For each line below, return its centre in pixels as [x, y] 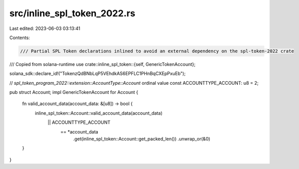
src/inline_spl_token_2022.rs [72, 13]
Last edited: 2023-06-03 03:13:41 [45, 28]
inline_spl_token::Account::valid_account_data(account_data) [99, 113]
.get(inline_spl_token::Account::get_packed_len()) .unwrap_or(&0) [142, 139]
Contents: [20, 38]
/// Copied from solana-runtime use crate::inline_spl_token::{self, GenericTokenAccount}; [102, 64]
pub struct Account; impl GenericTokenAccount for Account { [74, 92]
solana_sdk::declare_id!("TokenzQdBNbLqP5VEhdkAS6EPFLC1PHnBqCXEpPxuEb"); [98, 74]
